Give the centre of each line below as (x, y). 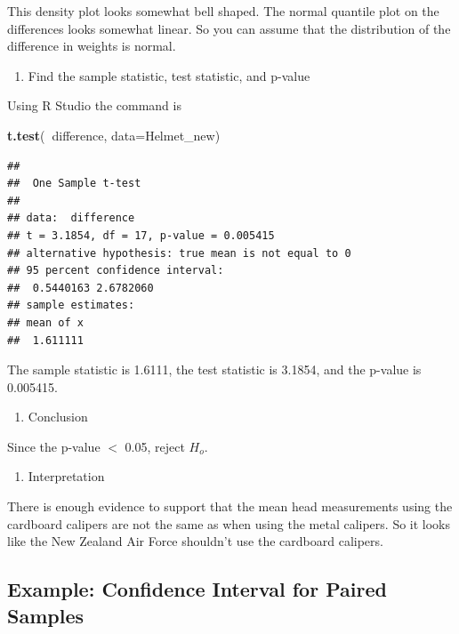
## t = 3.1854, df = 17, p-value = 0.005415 (141, 235)
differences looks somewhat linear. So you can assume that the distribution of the (229, 28)
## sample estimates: (71, 305)
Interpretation (66, 476)
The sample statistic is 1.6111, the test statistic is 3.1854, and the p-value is (214, 369)
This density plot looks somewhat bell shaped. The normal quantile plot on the (223, 11)
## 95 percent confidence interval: (116, 271)
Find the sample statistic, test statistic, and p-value (169, 75)
